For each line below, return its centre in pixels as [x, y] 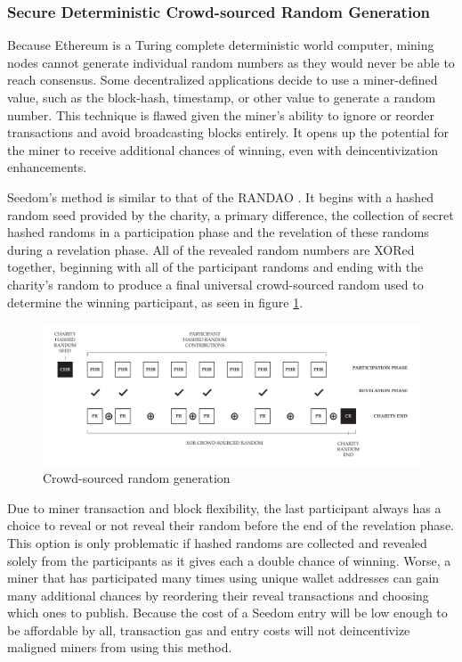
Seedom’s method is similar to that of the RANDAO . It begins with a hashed [221, 196]
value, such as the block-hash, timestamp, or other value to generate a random [222, 97]
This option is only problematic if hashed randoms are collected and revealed [217, 542]
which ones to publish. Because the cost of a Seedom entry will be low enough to [227, 613]
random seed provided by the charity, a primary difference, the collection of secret [231, 214]
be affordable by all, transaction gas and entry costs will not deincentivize [209, 629]
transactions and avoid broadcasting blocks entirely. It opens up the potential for [228, 132]
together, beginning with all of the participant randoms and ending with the [215, 267]
